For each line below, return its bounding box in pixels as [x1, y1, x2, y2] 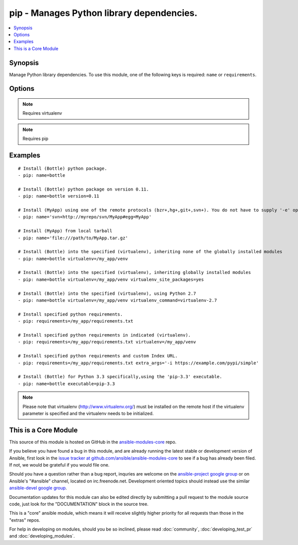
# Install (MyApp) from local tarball [18, 228, 113, 234]
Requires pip [22, 136, 49, 141]
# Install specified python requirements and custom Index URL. [18, 353, 178, 359]
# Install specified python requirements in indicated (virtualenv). [18, 332, 191, 338]
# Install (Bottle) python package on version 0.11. [18, 186, 149, 192]
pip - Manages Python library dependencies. [9, 7, 198, 18]
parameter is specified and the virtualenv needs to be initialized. [22, 410, 154, 416]
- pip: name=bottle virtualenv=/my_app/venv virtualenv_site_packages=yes [18, 276, 204, 282]
